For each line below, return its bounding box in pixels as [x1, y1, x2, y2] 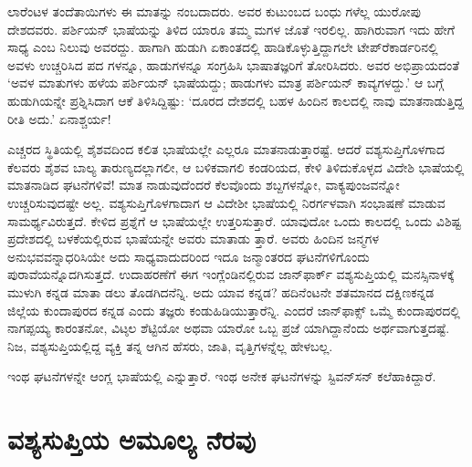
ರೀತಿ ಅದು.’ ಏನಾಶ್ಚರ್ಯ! [7, 109, 111, 128]
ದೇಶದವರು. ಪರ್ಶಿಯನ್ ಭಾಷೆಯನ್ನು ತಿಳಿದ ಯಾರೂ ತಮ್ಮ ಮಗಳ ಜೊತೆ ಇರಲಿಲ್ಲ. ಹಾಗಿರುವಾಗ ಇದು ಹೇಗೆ [7, 19, 455, 38]
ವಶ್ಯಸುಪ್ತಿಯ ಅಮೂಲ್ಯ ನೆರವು [7, 420, 256, 458]
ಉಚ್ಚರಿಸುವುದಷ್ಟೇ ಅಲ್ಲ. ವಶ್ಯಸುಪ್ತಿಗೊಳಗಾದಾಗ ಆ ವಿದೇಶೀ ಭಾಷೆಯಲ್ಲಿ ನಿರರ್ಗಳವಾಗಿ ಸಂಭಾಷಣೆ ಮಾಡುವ [7, 192, 446, 212]
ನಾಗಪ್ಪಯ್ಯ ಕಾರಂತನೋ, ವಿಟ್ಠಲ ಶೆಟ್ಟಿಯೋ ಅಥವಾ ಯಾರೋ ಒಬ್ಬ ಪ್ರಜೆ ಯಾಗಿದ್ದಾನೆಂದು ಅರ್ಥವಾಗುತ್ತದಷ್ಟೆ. [7, 318, 450, 337]
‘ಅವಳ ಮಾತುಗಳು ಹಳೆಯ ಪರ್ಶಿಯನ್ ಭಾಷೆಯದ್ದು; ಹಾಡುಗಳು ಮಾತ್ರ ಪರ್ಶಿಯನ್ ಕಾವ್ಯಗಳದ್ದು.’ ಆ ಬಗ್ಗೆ [7, 73, 444, 92]
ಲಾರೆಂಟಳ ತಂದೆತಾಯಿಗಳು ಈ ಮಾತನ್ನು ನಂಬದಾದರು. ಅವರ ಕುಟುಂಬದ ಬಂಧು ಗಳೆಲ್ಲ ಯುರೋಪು [7, 2, 421, 20]
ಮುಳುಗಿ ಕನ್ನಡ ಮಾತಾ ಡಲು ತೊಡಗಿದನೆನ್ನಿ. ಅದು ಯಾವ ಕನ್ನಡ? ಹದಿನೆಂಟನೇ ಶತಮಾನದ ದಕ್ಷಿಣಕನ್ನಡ [7, 282, 435, 301]
